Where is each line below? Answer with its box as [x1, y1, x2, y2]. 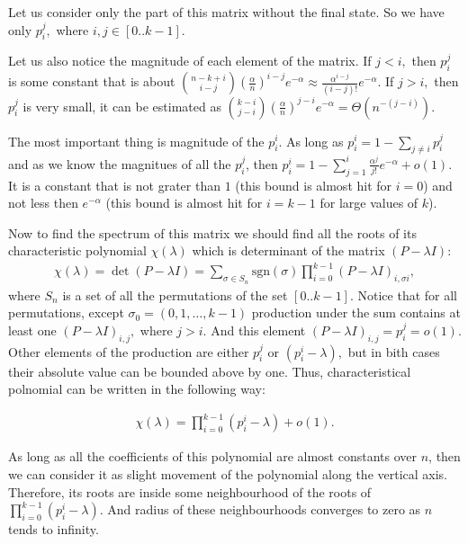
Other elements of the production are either [8, 342, 249, 361]
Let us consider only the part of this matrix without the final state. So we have [8, 3, 445, 21]
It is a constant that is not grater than [8, 175, 220, 194]
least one [8, 320, 57, 339]
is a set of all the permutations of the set [62, 285, 288, 304]
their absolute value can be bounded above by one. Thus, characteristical [8, 361, 411, 380]
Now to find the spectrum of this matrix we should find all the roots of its [8, 223, 417, 242]
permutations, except [8, 303, 124, 322]
